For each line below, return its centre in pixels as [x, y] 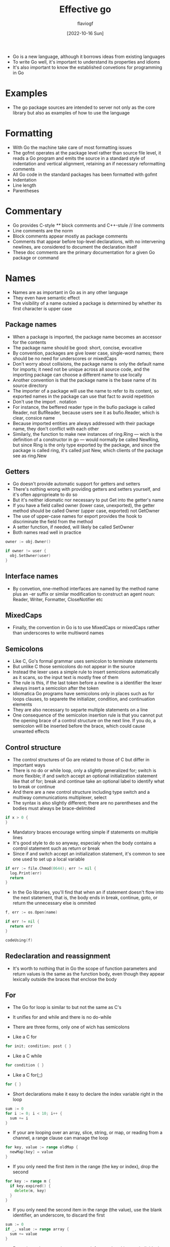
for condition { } [25, 1065]
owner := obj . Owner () [28, 542]
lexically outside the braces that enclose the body [64, 979]
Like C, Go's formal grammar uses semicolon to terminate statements [85, 661]
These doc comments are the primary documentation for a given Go [84, 252]
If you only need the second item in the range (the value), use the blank [87, 1210]
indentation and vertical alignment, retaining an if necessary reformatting [89, 163]
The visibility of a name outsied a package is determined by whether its [87, 303]
